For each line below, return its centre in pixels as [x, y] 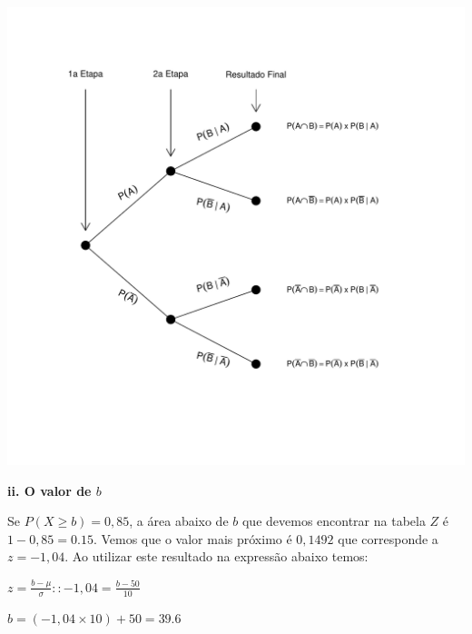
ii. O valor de [49, 490]
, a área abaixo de [179, 521]
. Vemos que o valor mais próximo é [192, 538]
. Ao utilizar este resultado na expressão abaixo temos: [216, 556]
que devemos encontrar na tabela [334, 521]
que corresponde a [388, 538]
